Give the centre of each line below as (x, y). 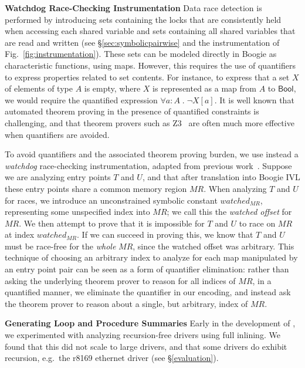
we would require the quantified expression (81, 99)
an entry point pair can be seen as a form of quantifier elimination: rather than (147, 269)
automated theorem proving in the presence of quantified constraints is (132, 111)
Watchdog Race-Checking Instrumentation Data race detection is (133, 8)
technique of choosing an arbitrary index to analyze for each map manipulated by (151, 257)
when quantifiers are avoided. (57, 134)
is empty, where (112, 88)
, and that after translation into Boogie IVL (221, 177)
